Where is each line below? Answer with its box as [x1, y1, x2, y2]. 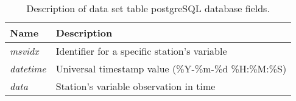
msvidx [10, 44, 39, 58]
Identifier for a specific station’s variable [55, 44, 227, 58]
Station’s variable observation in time [55, 79, 216, 93]
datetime [10, 61, 46, 75]
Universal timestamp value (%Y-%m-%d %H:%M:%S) [55, 61, 287, 75]
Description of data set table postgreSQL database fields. [26, 1, 270, 15]
